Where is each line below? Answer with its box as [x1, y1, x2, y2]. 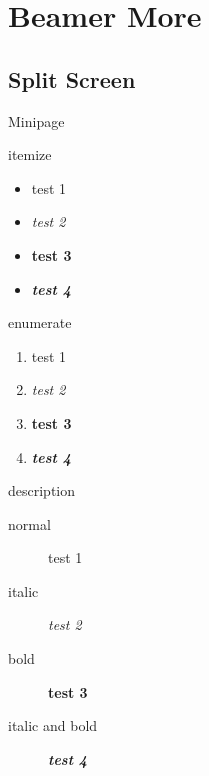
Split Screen [8, 63, 136, 94]
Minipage [8, 110, 65, 131]
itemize [8, 144, 52, 165]
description [8, 480, 76, 501]
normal [8, 513, 51, 534]
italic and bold [8, 715, 98, 736]
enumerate [8, 312, 72, 333]
